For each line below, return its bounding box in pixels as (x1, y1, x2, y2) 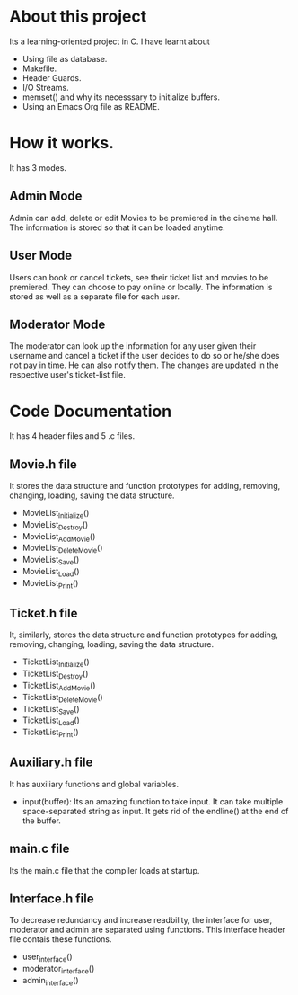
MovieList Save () (22, 555, 80, 567)
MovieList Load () (22, 566, 80, 579)
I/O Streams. (22, 82, 69, 93)
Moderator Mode (9, 316, 106, 332)
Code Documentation (9, 401, 172, 422)
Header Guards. (22, 72, 82, 83)
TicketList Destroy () (22, 668, 89, 681)
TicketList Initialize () (22, 656, 90, 670)
